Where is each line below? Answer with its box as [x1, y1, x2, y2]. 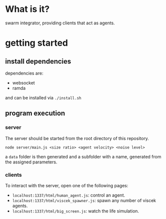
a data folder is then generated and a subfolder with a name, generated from [5, 153, 162, 159]
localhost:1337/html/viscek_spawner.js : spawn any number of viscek [12, 197, 156, 203]
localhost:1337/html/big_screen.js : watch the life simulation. [12, 208, 139, 214]
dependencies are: [5, 70, 44, 76]
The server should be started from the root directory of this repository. [5, 135, 149, 141]
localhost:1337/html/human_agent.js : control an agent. [12, 192, 125, 198]
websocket [12, 79, 35, 85]
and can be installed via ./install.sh [5, 94, 82, 100]
